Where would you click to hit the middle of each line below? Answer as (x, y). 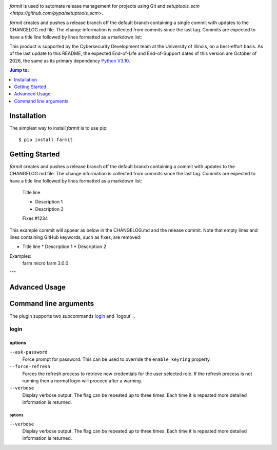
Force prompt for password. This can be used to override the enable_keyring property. (117, 359)
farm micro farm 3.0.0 (45, 263)
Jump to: (19, 70)
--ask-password (29, 352)
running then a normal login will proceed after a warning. (82, 381)
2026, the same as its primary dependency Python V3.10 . (70, 60)
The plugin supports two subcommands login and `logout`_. (72, 316)
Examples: (21, 256)
